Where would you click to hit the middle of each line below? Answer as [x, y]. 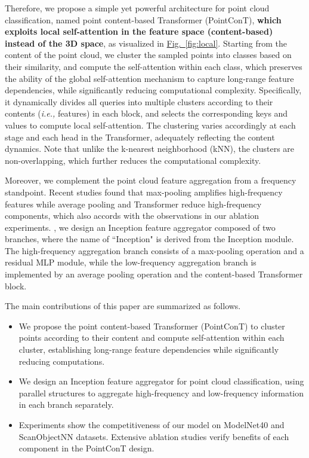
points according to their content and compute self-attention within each [152, 338]
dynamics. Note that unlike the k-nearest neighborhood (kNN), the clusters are [150, 149]
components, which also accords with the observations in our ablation [132, 216]
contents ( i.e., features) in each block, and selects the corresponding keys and [146, 113]
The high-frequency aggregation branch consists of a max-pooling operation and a [154, 250]
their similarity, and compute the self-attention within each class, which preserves [154, 66]
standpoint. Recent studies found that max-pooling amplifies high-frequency [144, 192]
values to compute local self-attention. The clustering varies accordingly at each [150, 125]
